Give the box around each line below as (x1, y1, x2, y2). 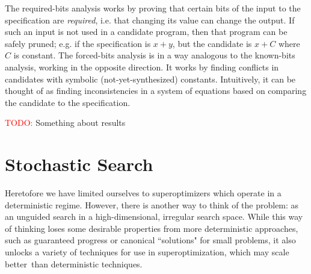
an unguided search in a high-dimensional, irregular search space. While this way (5, 210, 303, 223)
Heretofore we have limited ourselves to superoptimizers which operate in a (5, 187, 282, 199)
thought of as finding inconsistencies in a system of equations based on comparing (5, 84, 307, 97)
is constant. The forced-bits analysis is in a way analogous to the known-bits (13, 49, 295, 61)
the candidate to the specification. (5, 96, 131, 108)
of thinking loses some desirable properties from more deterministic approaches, (5, 222, 298, 234)
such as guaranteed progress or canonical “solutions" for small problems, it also (5, 234, 296, 246)
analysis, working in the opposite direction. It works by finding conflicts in (5, 60, 279, 73)
